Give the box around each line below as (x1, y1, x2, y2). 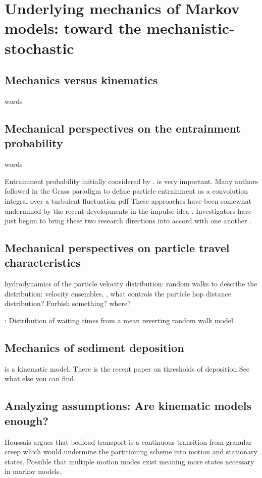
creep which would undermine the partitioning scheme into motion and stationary (5, 446, 257, 457)
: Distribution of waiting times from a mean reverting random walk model (5, 315, 233, 326)
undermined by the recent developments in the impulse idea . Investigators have (5, 205, 252, 216)
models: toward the (5, 18, 141, 38)
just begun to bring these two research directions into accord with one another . (5, 215, 251, 226)
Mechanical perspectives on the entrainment (5, 120, 241, 136)
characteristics (5, 255, 81, 270)
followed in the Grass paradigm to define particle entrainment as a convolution (5, 186, 248, 196)
